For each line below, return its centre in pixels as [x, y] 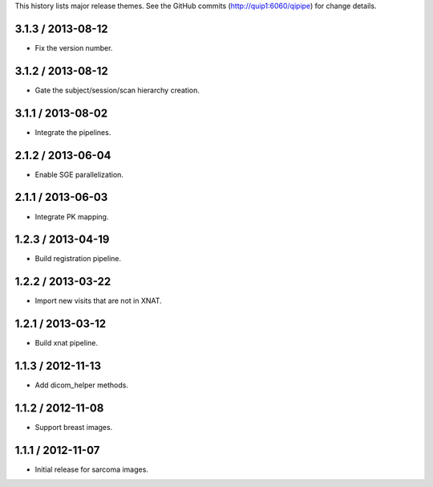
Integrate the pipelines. [73, 132]
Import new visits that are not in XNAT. [98, 301]
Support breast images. [74, 428]
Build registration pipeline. [78, 259]
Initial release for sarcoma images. [91, 469]
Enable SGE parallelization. [79, 174]
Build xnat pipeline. [66, 343]
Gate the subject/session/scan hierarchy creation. [117, 90]
